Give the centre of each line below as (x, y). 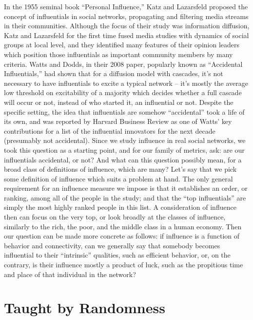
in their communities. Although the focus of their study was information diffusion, (127, 26)
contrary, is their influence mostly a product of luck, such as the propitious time (124, 265)
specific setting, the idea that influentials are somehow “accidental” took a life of (124, 111)
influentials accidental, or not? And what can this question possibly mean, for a (123, 159)
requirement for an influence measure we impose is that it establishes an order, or (126, 188)
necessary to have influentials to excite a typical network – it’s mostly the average (126, 83)
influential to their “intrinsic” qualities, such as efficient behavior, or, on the (117, 255)
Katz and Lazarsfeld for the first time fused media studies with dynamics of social (126, 35)
